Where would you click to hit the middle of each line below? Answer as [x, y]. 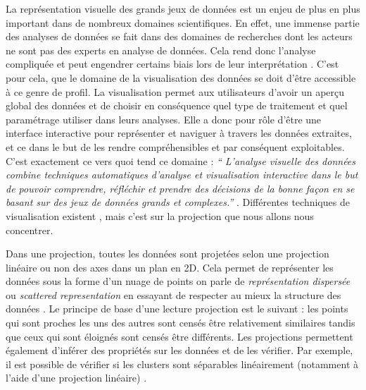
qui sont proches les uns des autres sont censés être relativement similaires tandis [181, 323]
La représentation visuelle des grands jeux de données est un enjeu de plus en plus [183, 8]
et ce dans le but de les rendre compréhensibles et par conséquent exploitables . [175, 146]
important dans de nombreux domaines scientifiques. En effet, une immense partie [183, 22]
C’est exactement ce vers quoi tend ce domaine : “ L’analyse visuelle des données [181, 160]
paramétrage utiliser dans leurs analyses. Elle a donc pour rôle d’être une [164, 119]
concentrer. [30, 230]
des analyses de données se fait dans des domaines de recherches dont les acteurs [179, 36]
